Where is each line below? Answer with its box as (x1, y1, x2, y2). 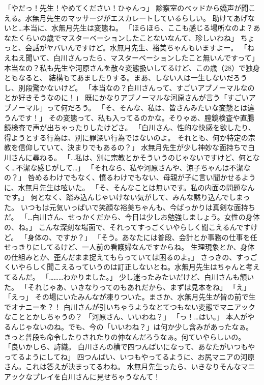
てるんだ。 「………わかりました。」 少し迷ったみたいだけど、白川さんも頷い (4, 272, 254, 282)
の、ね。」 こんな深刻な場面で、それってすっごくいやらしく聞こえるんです (4, 222, 251, 232)
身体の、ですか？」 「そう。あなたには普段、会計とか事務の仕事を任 (27, 231, 257, 242)
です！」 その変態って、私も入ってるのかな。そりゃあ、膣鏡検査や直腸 (18, 112, 254, 123)
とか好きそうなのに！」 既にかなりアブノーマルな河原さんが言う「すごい (4, 92, 249, 103)
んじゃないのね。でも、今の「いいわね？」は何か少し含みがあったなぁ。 (11, 321, 253, 332)
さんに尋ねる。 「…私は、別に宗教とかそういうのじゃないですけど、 (11, 152, 239, 162)
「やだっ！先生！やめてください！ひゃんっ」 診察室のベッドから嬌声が (4, 3, 242, 13)
